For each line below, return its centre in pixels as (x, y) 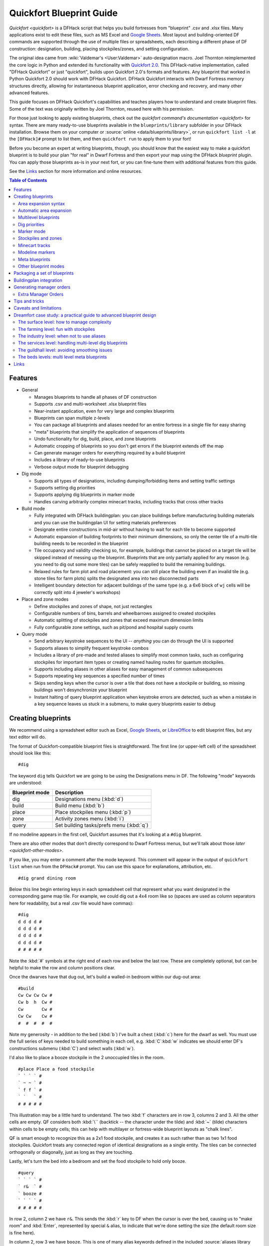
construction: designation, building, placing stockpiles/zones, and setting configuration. (99, 49)
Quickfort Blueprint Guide (64, 13)
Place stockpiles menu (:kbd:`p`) (93, 812)
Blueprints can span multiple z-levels (72, 418)
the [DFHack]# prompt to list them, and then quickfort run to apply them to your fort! (100, 139)
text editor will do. (28, 737)
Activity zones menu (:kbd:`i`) (90, 818)
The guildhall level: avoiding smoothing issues (65, 350)
